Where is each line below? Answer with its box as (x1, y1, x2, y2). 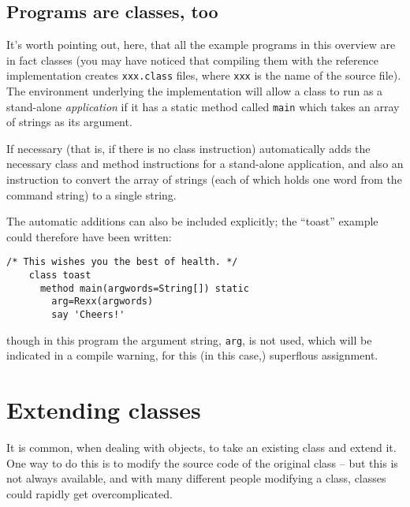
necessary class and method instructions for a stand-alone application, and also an (6, 155, 404, 172)
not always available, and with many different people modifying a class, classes (6, 470, 386, 486)
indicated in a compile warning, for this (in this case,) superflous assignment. (6, 347, 378, 363)
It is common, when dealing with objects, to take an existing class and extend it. (6, 439, 397, 456)
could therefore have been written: (6, 228, 172, 244)
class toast (28, 270, 91, 281)
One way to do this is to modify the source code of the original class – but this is (6, 454, 398, 471)
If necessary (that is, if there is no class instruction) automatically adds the (6, 140, 371, 156)
